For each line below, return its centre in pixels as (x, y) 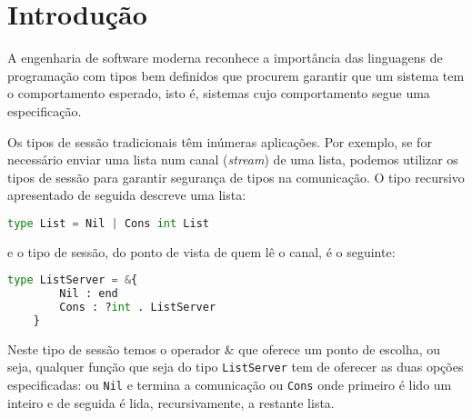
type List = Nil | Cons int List (108, 223)
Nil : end (89, 294)
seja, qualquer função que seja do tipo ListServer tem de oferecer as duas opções (236, 367)
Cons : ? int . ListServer (138, 308)
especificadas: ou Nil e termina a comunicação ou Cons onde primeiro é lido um (230, 385)
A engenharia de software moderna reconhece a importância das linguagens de (225, 58)
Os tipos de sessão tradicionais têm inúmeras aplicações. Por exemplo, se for (220, 141)
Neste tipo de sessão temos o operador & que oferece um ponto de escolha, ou (224, 348)
